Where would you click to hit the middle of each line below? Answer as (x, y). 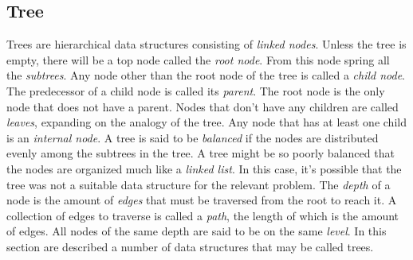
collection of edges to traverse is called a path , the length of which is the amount (203, 215)
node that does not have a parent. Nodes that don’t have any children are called (203, 106)
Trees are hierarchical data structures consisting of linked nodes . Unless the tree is (206, 44)
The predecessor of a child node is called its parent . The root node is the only (196, 90)
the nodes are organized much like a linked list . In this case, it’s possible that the (204, 168)
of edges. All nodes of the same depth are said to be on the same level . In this (197, 231)
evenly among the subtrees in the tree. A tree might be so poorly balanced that (201, 153)
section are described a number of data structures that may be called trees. (190, 246)
